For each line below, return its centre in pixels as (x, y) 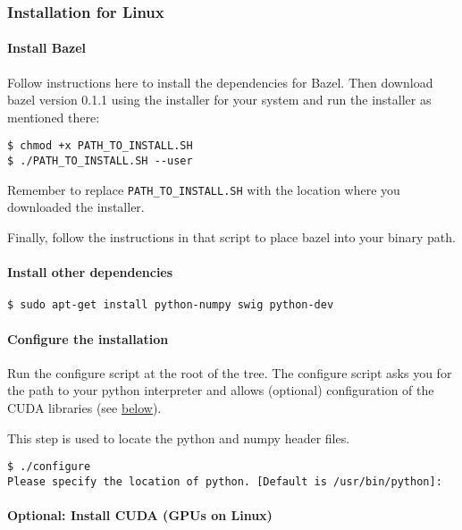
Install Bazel (47, 48)
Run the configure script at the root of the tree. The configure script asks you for (230, 372)
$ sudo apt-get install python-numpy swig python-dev (171, 305)
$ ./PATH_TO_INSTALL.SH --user (100, 161)
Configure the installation (88, 338)
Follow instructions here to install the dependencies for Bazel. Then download (220, 82)
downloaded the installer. (76, 207)
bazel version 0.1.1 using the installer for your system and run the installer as (219, 100)
